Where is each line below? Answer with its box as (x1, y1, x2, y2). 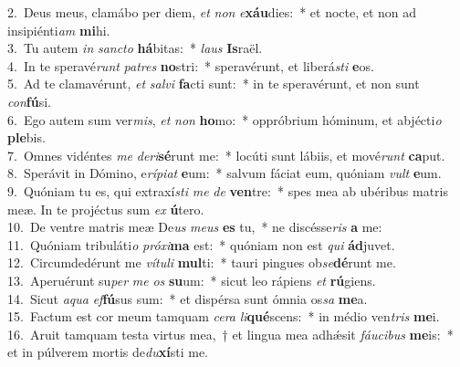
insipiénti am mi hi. (7, 20, 110, 39)
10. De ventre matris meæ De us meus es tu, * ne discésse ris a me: (7, 217, 382, 236)
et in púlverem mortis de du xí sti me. (7, 342, 208, 362)
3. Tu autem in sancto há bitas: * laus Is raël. (7, 38, 263, 58)
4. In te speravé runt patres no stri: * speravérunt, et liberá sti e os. (7, 56, 374, 75)
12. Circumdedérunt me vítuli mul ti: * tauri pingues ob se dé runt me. (7, 253, 396, 272)
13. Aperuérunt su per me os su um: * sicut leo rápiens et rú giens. (7, 270, 376, 289)
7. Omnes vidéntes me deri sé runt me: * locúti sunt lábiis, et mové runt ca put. (7, 145, 445, 164)
